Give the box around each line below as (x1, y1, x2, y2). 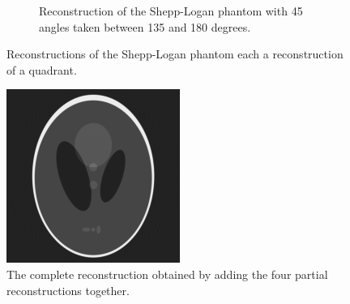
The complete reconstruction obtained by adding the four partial (6, 265, 328, 282)
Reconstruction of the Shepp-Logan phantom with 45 (39, 2, 303, 19)
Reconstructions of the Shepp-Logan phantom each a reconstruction (6, 45, 344, 62)
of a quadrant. (6, 61, 77, 78)
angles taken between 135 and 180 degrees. (39, 18, 251, 35)
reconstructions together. (6, 281, 130, 298)
